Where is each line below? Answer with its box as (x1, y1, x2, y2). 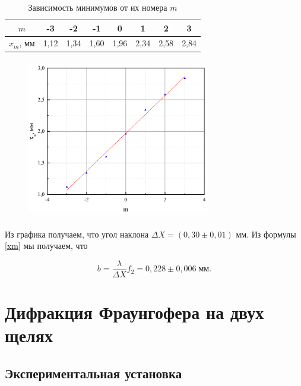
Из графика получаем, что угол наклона (5, 227, 149, 240)
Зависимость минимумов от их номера (28, 1, 167, 13)
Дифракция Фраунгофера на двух (5, 300, 264, 324)
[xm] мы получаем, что (5, 239, 88, 252)
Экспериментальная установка (5, 363, 182, 382)
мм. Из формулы (236, 227, 296, 240)
